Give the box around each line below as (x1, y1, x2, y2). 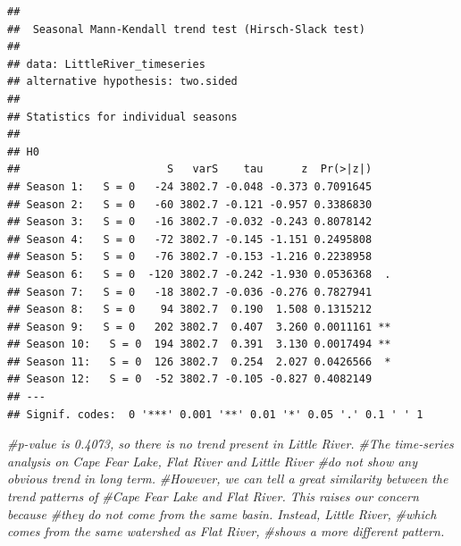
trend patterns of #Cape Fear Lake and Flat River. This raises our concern (7, 487, 419, 506)
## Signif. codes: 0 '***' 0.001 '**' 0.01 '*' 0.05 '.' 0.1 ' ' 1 (7, 407, 423, 421)
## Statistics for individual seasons (7, 110, 238, 123)
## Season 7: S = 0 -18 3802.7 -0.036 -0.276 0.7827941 (7, 285, 373, 298)
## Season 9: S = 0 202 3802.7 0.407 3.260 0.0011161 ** (7, 320, 391, 333)
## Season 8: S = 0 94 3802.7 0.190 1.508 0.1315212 (7, 303, 373, 316)
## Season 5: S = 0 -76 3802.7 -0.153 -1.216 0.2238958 (7, 250, 373, 264)
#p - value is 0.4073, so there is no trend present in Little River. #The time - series (7, 434, 454, 453)
